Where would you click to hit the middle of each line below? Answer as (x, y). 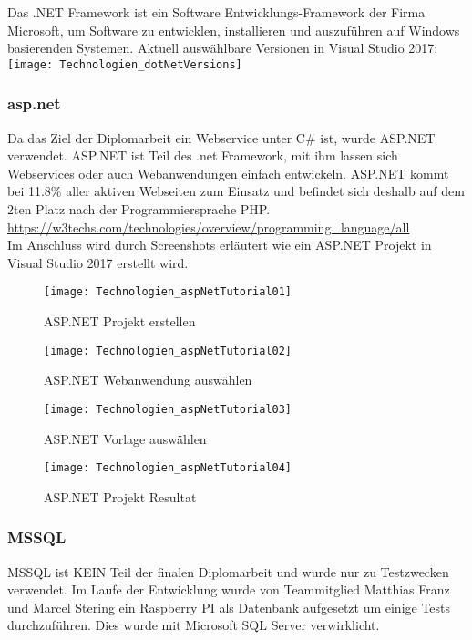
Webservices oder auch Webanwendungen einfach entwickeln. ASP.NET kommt (228, 173)
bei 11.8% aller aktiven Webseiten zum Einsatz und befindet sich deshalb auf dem (236, 191)
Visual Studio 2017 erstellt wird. (98, 262)
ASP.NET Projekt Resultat (120, 496)
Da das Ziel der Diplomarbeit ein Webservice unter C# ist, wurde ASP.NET (221, 137)
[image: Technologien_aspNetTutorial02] (168, 351)
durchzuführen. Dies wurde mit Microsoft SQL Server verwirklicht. (194, 625)
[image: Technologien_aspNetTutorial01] (168, 292)
